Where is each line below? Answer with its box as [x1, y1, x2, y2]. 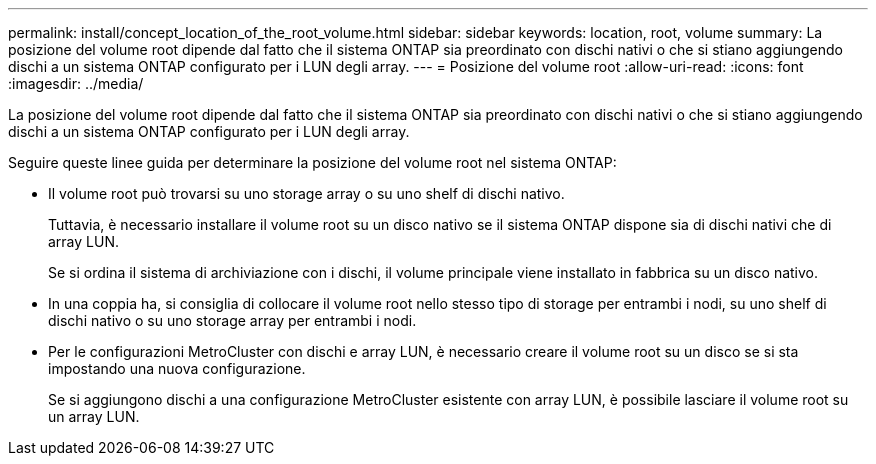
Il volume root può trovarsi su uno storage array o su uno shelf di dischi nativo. [48, 185, 565, 202]
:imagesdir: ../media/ [8, 75, 144, 92]
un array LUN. [48, 408, 140, 425]
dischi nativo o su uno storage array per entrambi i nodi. [48, 312, 417, 329]
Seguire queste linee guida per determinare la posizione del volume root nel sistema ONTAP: [8, 154, 617, 171]
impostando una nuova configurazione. [48, 360, 306, 377]
